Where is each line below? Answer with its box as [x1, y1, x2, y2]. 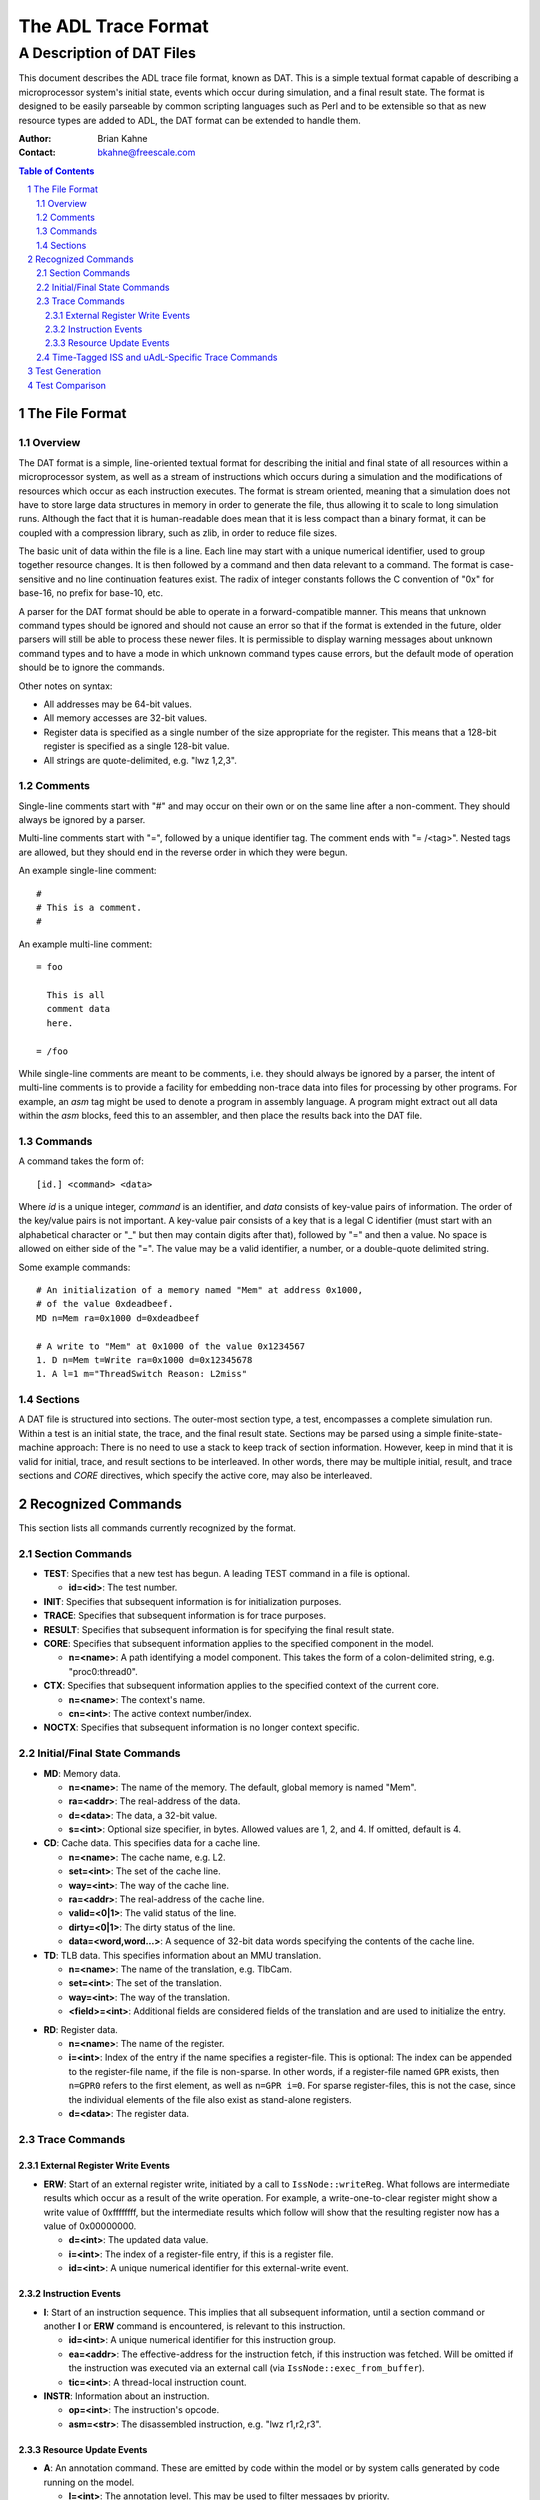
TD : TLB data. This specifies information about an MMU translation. [43, 1949, 322, 1961]
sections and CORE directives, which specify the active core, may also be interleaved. [18, 1470, 373, 1482]
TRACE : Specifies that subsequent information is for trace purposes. [43, 1610, 327, 1622]
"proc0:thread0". [68, 1665, 139, 1677]
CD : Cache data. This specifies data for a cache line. [43, 1837, 261, 1849]
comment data [46, 1003, 111, 1015]
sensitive [18, 573, 56, 585]
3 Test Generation [27, 365, 102, 377]
